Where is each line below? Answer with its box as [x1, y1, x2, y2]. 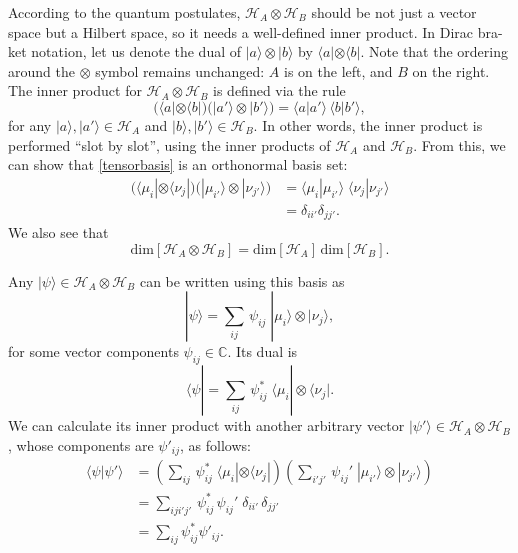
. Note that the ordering [360, 41, 508, 62]
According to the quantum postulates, [8, 2, 241, 22]
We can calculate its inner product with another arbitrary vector [8, 415, 405, 436]
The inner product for [8, 80, 142, 101]
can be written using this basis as [139, 270, 345, 291]
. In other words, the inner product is [253, 114, 483, 135]
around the [8, 60, 75, 81]
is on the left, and [284, 60, 393, 81]
